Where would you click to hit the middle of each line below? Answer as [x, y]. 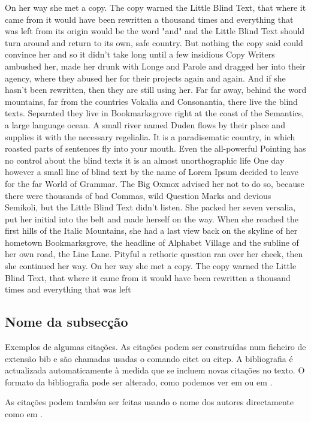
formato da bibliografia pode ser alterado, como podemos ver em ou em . [139, 382]
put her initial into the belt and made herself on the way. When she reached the [152, 218]
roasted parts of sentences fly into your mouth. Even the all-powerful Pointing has [155, 148]
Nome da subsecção [67, 322]
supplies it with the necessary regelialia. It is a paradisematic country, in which [150, 136]
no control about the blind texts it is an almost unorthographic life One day [145, 160]
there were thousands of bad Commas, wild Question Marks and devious [138, 195]
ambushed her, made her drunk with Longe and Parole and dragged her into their [155, 66]
